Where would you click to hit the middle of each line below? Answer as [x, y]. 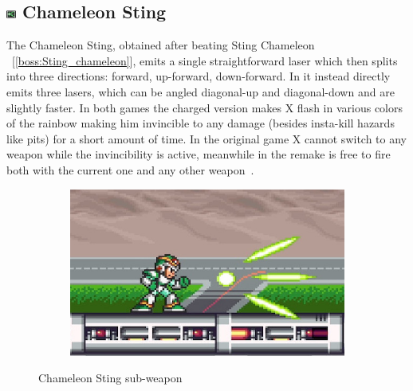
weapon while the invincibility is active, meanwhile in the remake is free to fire [199, 154]
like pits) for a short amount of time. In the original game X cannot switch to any [206, 138]
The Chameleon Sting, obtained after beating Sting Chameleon [161, 45]
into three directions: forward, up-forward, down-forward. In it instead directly [199, 76]
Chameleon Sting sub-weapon [110, 378]
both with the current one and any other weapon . [130, 169]
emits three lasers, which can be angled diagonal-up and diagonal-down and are [201, 91]
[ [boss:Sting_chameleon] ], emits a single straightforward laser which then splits [205, 60]
